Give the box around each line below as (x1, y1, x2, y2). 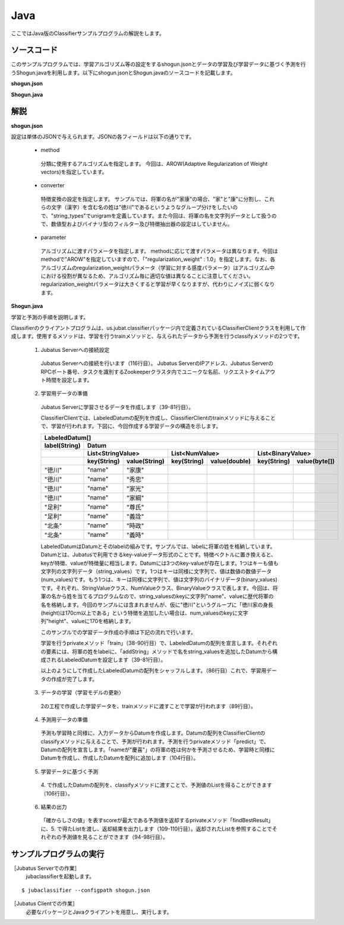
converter (40, 182, 65, 189)
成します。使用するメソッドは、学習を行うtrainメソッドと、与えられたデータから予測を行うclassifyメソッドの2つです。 (11, 333, 303, 340)
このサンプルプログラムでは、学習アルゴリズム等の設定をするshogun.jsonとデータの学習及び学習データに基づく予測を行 (11, 61, 306, 68)
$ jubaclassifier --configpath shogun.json (21, 886, 150, 893)
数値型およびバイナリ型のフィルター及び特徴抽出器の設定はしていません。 (51, 221, 233, 228)
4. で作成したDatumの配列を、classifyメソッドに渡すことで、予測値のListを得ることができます (40, 782, 273, 789)
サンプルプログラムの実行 (11, 849, 105, 859)
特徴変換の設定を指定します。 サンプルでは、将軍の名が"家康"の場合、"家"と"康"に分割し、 (40, 195, 264, 202)
